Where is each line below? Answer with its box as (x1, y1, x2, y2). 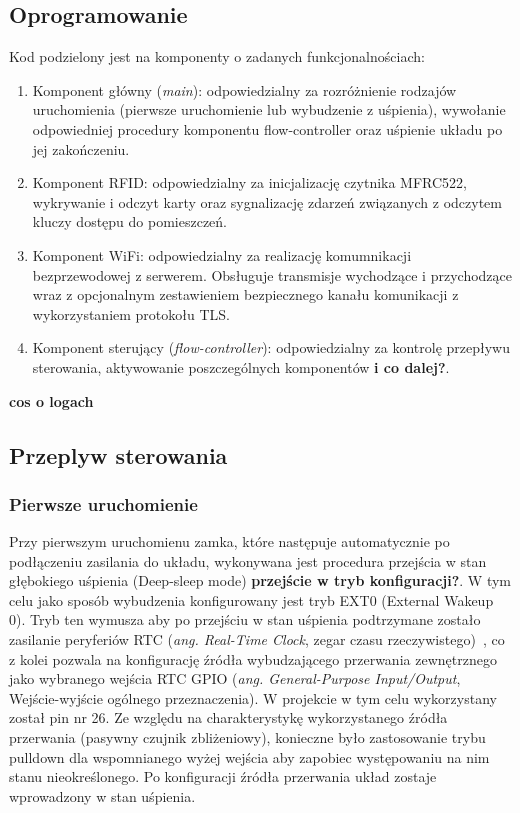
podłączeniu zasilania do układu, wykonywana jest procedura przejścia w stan (9, 550, 487, 571)
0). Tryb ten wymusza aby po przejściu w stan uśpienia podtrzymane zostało (9, 609, 481, 630)
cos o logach (9, 390, 94, 411)
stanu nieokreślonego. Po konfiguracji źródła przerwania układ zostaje (9, 766, 437, 787)
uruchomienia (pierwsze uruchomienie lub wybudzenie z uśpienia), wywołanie (32, 99, 506, 120)
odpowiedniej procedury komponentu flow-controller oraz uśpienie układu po (32, 118, 503, 139)
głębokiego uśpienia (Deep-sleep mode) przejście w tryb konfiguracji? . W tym (9, 570, 512, 591)
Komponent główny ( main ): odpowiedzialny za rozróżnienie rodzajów (32, 79, 457, 100)
